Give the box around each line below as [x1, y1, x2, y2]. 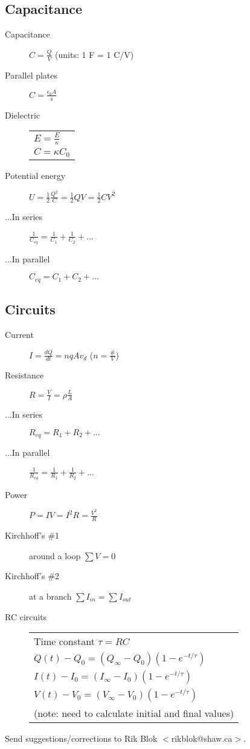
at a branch [29, 590, 72, 603]
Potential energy [5, 169, 66, 182]
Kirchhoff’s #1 [5, 529, 59, 542]
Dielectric [5, 108, 40, 121]
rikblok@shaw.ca [171, 732, 232, 745]
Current [5, 328, 34, 340]
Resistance [5, 369, 44, 381]
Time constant [34, 634, 95, 649]
